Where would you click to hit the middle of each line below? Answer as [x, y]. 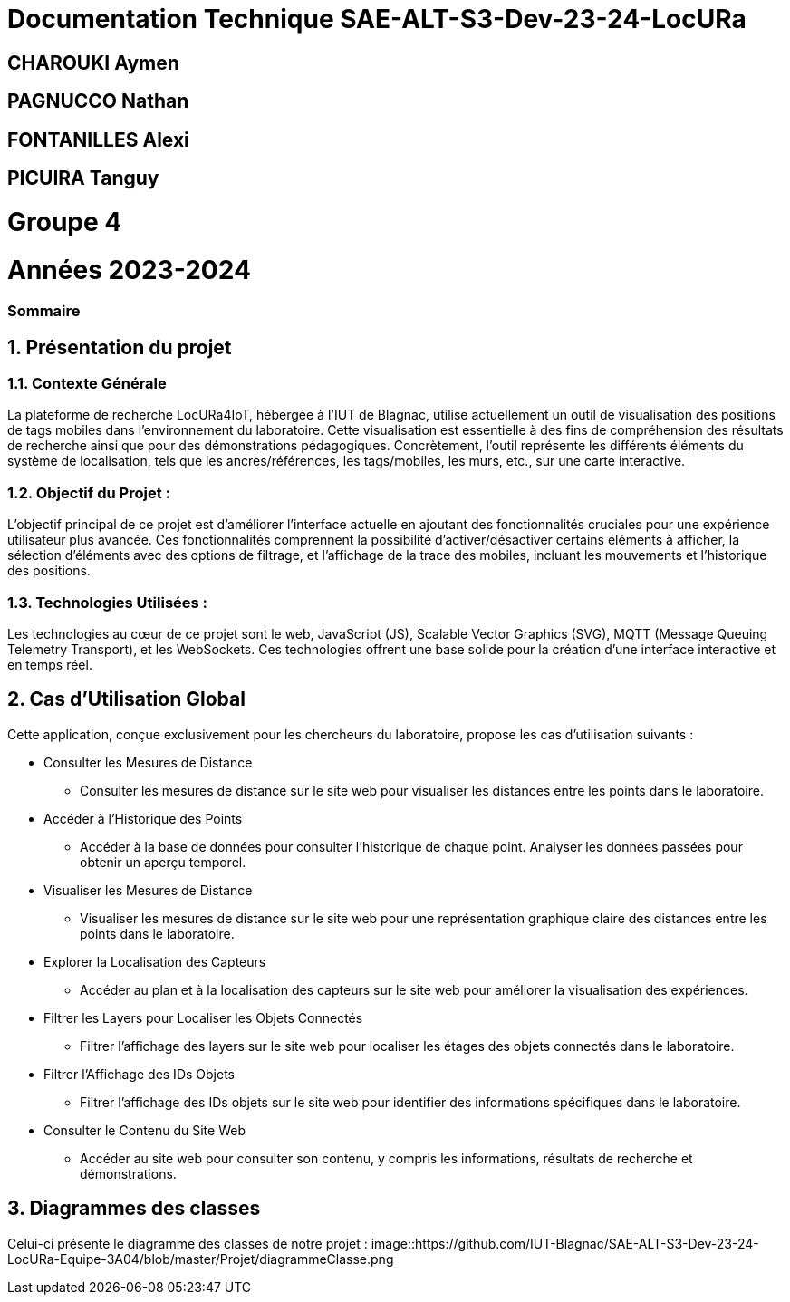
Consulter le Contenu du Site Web [145, 1130]
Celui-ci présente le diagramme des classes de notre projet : [188, 1243]
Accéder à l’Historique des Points [143, 818]
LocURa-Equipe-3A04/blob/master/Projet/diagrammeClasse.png [201, 1259]
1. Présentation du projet [120, 347]
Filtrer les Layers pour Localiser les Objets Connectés [203, 1017]
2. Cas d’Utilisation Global [126, 699]
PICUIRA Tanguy [83, 178]
